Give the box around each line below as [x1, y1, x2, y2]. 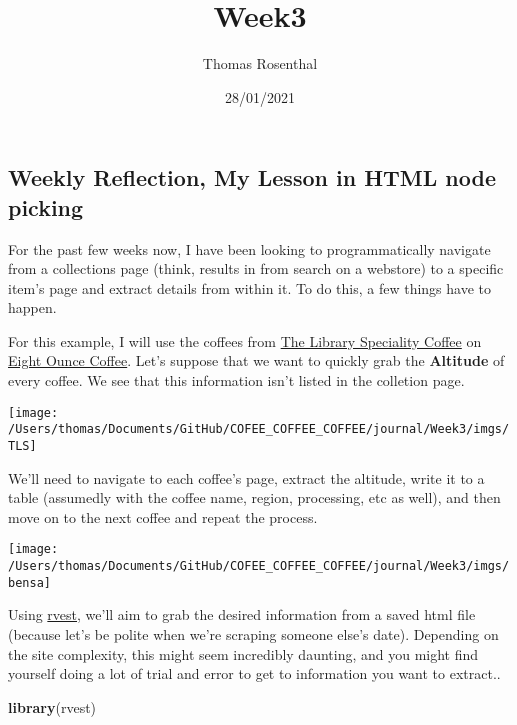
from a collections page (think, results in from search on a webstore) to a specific [8, 258, 504, 279]
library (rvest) [8, 696, 97, 717]
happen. [8, 297, 57, 318]
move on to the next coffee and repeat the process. [8, 506, 318, 527]
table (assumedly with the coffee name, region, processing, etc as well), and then [8, 487, 501, 508]
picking [8, 191, 84, 222]
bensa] [8, 575, 51, 590]
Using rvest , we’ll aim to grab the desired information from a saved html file [8, 604, 476, 625]
